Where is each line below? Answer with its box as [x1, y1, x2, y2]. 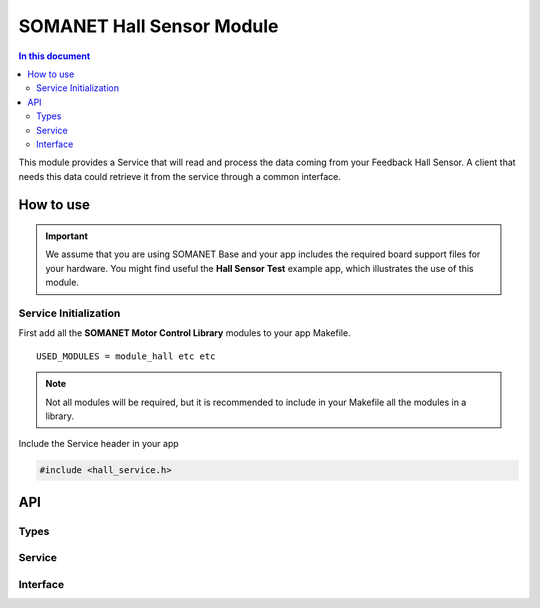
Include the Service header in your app [18, 438, 179, 450]
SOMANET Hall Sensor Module [18, 15, 279, 37]
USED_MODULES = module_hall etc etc [36, 350, 216, 362]
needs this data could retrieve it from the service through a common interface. [18, 170, 342, 182]
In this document [18, 50, 91, 62]
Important [45, 230, 89, 242]
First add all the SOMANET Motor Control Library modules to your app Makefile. [18, 327, 351, 339]
